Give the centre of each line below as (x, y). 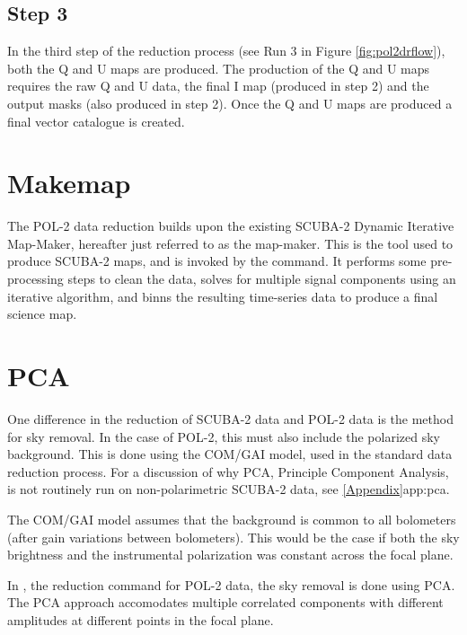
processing (35, 279)
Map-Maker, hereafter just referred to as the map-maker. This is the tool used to (230, 243)
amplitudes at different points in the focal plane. (141, 619)
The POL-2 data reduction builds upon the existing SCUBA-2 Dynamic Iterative (231, 226)
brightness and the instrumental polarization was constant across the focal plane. (230, 555)
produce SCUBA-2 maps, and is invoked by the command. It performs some (217, 261)
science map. (42, 314)
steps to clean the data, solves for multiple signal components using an (262, 279)
